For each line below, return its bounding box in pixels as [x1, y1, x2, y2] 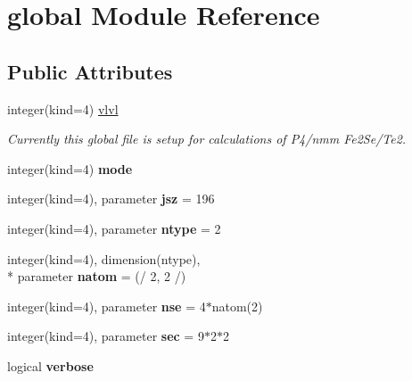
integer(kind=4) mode [7, 159, 133, 178]
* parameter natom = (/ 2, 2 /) [7, 267, 186, 286]
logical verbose [7, 356, 94, 375]
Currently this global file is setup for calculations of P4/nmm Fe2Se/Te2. [7, 129, 407, 148]
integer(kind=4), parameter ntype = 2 [7, 219, 221, 237]
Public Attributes [7, 57, 173, 85]
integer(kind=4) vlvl [7, 99, 119, 118]
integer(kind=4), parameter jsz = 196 [7, 189, 215, 208]
